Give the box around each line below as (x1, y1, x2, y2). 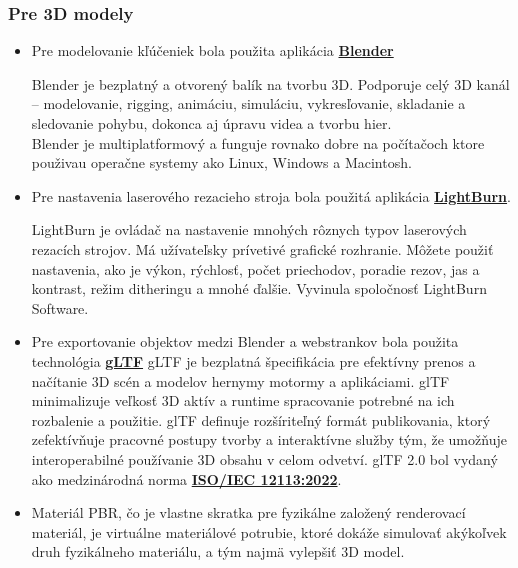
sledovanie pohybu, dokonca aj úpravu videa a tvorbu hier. (31, 113, 392, 133)
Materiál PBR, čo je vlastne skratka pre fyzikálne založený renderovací (31, 502, 466, 523)
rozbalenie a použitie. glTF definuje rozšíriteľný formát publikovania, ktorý (31, 409, 491, 430)
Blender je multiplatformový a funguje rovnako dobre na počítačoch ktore (31, 132, 485, 153)
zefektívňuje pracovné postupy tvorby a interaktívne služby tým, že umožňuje (31, 429, 507, 450)
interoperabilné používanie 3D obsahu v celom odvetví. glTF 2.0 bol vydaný (31, 448, 498, 469)
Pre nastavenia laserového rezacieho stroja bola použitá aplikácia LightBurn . (31, 185, 511, 206)
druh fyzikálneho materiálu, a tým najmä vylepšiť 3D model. (31, 541, 405, 562)
